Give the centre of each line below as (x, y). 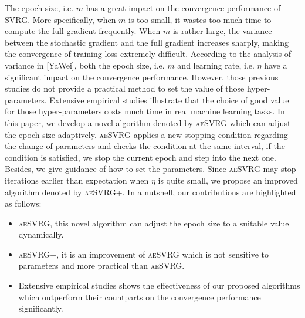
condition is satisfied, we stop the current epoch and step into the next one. (140, 157)
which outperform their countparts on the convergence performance (140, 297)
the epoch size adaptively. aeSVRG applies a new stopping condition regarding (146, 134)
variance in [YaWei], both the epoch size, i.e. (85, 65)
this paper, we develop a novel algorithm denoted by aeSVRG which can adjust (148, 122)
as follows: (23, 203)
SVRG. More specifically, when (60, 19)
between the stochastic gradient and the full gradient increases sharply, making (147, 42)
